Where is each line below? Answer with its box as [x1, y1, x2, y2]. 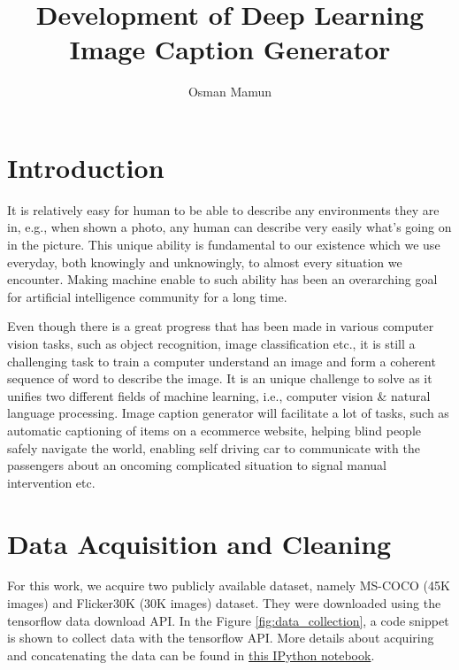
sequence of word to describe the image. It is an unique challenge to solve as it [7, 369, 432, 388]
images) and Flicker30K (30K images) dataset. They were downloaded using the [7, 594, 441, 612]
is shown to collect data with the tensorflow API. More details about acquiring [7, 628, 434, 647]
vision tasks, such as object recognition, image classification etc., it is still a [7, 335, 416, 352]
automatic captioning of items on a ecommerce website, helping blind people [7, 420, 422, 439]
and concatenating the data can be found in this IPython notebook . [7, 645, 375, 664]
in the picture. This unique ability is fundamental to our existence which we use [7, 235, 440, 254]
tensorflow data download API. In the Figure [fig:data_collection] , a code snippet [7, 611, 449, 629]
